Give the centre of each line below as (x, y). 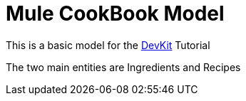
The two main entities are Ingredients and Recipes (123, 67)
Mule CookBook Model (115, 14)
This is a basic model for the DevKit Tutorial (108, 45)
